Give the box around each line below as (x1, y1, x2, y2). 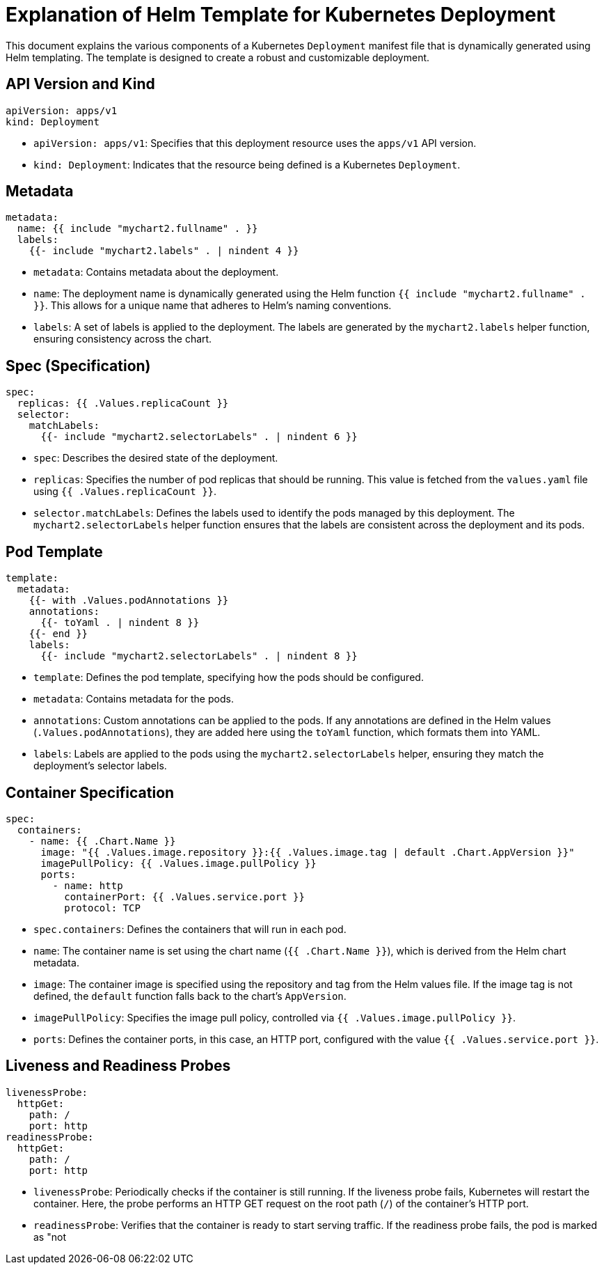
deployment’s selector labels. (33, 760, 167, 772)
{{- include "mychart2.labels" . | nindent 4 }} (29, 245, 299, 257)
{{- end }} (29, 628, 88, 640)
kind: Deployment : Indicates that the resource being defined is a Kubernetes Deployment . (33, 158, 461, 171)
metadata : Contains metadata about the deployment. (33, 266, 279, 279)
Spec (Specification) (6, 356, 151, 375)
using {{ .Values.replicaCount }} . (33, 485, 217, 498)
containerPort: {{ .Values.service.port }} (64, 891, 305, 902)
